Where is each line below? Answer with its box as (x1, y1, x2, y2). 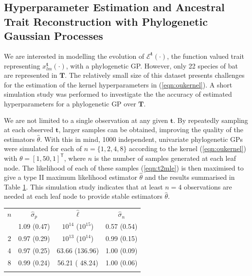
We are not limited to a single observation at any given (4, 115, 168, 125)
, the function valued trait (167, 51, 244, 61)
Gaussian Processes (4, 28, 103, 43)
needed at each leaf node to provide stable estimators (4, 191, 162, 201)
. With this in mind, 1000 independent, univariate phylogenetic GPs (40, 134, 243, 144)
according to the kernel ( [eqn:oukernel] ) (129, 143, 246, 154)
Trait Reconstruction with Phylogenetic (4, 14, 208, 29)
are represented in (4, 70, 57, 80)
